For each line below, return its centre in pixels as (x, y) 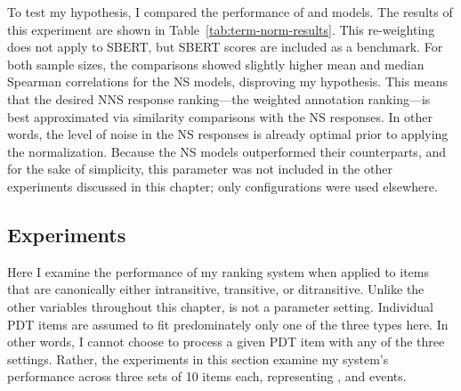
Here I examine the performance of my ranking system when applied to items (218, 271)
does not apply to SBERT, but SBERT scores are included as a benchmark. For (225, 47)
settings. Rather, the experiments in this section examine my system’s (198, 358)
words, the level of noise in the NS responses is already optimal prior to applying (228, 134)
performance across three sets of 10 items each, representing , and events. (207, 376)
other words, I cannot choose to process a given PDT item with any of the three (226, 342)
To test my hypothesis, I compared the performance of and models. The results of (230, 12)
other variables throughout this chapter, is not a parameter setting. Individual (220, 306)
